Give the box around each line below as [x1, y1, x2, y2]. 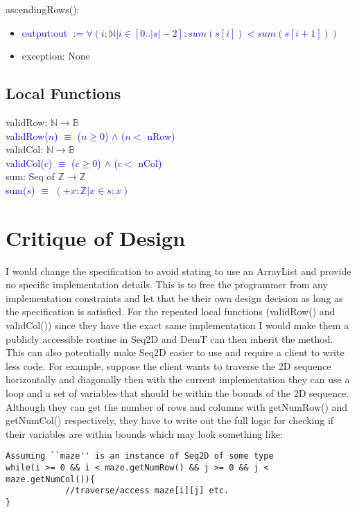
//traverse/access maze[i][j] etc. [64, 486, 229, 496]
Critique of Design [6, 223, 186, 251]
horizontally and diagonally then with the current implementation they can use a [6, 372, 350, 387]
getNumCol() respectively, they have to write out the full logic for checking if [6, 413, 334, 427]
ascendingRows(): [6, 2, 80, 16]
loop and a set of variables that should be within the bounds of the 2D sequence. [6, 386, 349, 400]
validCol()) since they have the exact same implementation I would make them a [6, 318, 349, 333]
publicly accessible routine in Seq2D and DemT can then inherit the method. [6, 331, 333, 346]
